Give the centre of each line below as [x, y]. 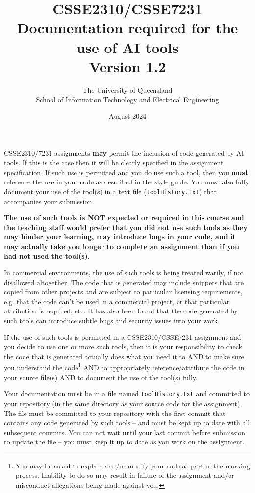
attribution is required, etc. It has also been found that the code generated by [121, 311]
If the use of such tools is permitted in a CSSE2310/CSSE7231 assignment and [123, 337]
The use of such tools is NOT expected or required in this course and [124, 218]
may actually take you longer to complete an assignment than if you [122, 246]
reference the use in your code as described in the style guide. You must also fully [127, 182]
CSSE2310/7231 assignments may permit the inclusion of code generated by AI [124, 153]
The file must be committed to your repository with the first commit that [115, 413]
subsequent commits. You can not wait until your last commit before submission [125, 432]
